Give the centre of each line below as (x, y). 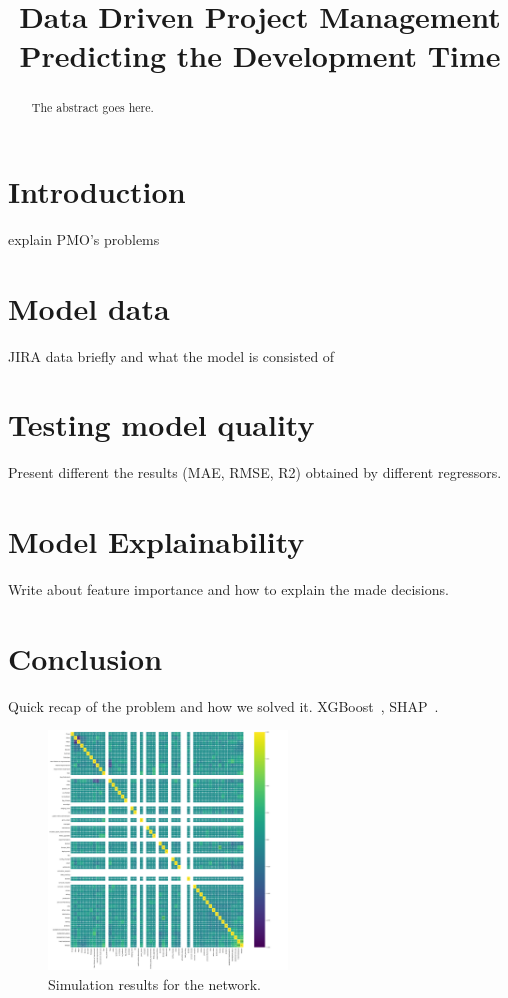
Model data (89, 307)
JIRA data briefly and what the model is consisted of (171, 355)
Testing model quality (161, 424)
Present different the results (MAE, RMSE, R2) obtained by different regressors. (255, 472)
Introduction (97, 191)
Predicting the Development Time (260, 55)
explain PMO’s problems (84, 238)
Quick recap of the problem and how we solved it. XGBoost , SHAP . (223, 705)
